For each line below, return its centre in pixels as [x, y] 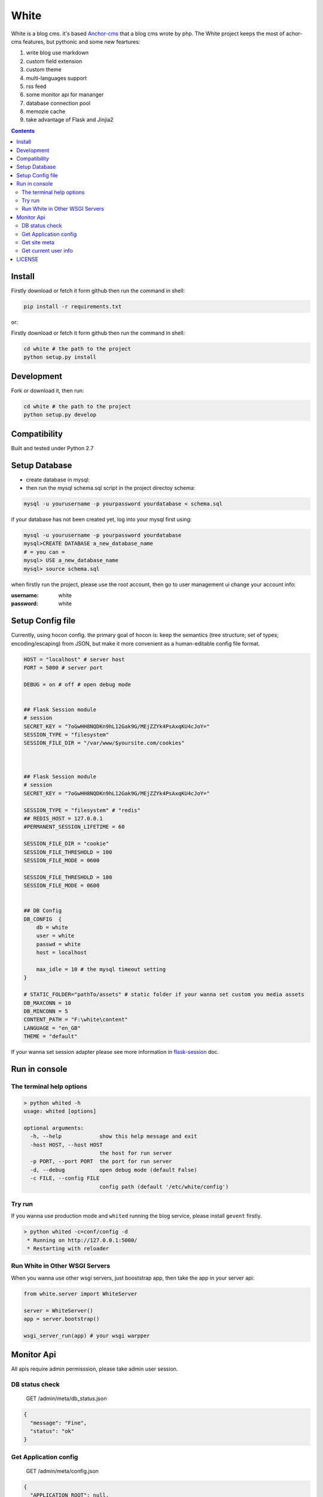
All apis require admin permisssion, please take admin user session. [95, 1369]
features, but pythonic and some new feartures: [82, 41]
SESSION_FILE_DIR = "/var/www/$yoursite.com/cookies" [104, 743]
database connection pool [58, 103]
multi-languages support [57, 78]
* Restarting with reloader [68, 1249]
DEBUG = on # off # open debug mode [77, 684]
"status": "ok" [52, 1431]
